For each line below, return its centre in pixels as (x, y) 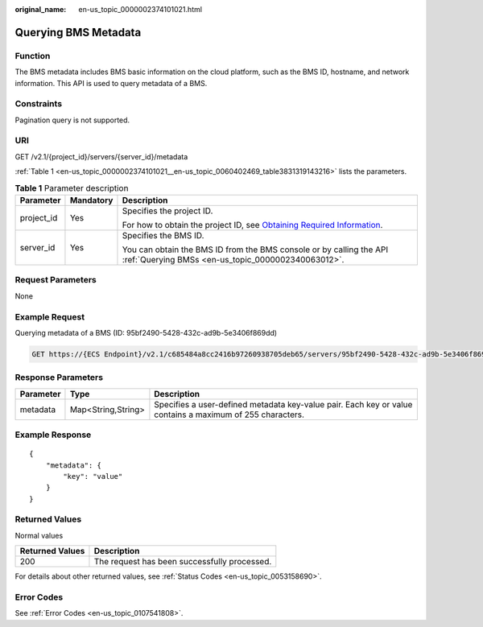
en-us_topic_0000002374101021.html (140, 9)
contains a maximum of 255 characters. (229, 415)
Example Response (53, 435)
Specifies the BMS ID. (163, 235)
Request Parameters (56, 280)
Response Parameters (59, 377)
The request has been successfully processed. (183, 562)
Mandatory (91, 200)
